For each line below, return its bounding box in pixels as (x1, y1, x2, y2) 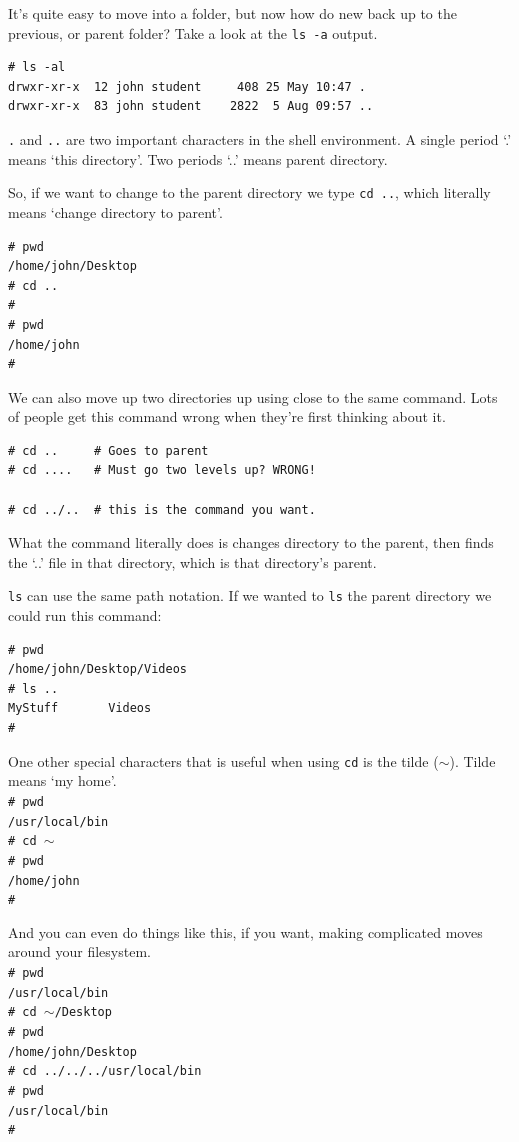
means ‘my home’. (8, 770, 117, 791)
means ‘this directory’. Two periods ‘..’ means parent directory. (8, 148, 388, 169)
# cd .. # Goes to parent (8, 443, 209, 458)
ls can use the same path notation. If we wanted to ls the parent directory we (8, 585, 492, 606)
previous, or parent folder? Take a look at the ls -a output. (8, 22, 378, 43)
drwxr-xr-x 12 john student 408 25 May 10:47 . (8, 79, 366, 94)
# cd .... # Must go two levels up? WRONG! (8, 463, 316, 478)
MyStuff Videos (8, 701, 152, 716)
